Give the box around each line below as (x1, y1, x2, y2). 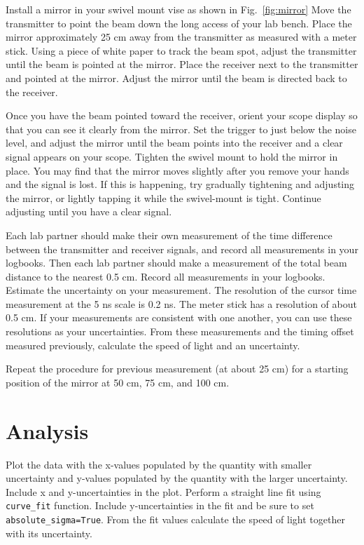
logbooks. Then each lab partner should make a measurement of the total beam (6, 255, 347, 270)
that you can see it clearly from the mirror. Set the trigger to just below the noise (6, 121, 356, 136)
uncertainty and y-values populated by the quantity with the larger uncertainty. (6, 471, 348, 485)
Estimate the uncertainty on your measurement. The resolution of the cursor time (6, 283, 357, 297)
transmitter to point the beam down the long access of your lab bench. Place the (6, 15, 352, 30)
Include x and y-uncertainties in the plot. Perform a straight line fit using (6, 484, 321, 499)
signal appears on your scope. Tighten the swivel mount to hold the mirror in (6, 149, 338, 163)
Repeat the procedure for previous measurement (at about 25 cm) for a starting (6, 361, 349, 376)
